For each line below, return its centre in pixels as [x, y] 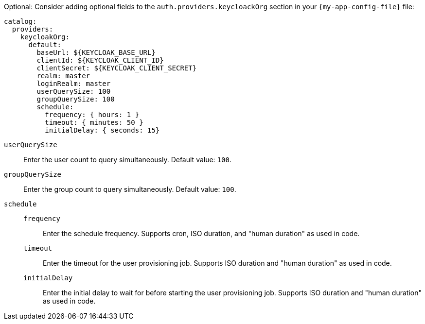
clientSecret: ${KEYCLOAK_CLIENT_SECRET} [117, 68]
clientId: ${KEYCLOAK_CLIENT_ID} [100, 60]
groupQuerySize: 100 [76, 99]
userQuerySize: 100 [74, 91]
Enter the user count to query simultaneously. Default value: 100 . [127, 160]
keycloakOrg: [45, 37]
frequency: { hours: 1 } [92, 115]
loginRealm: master [74, 84]
